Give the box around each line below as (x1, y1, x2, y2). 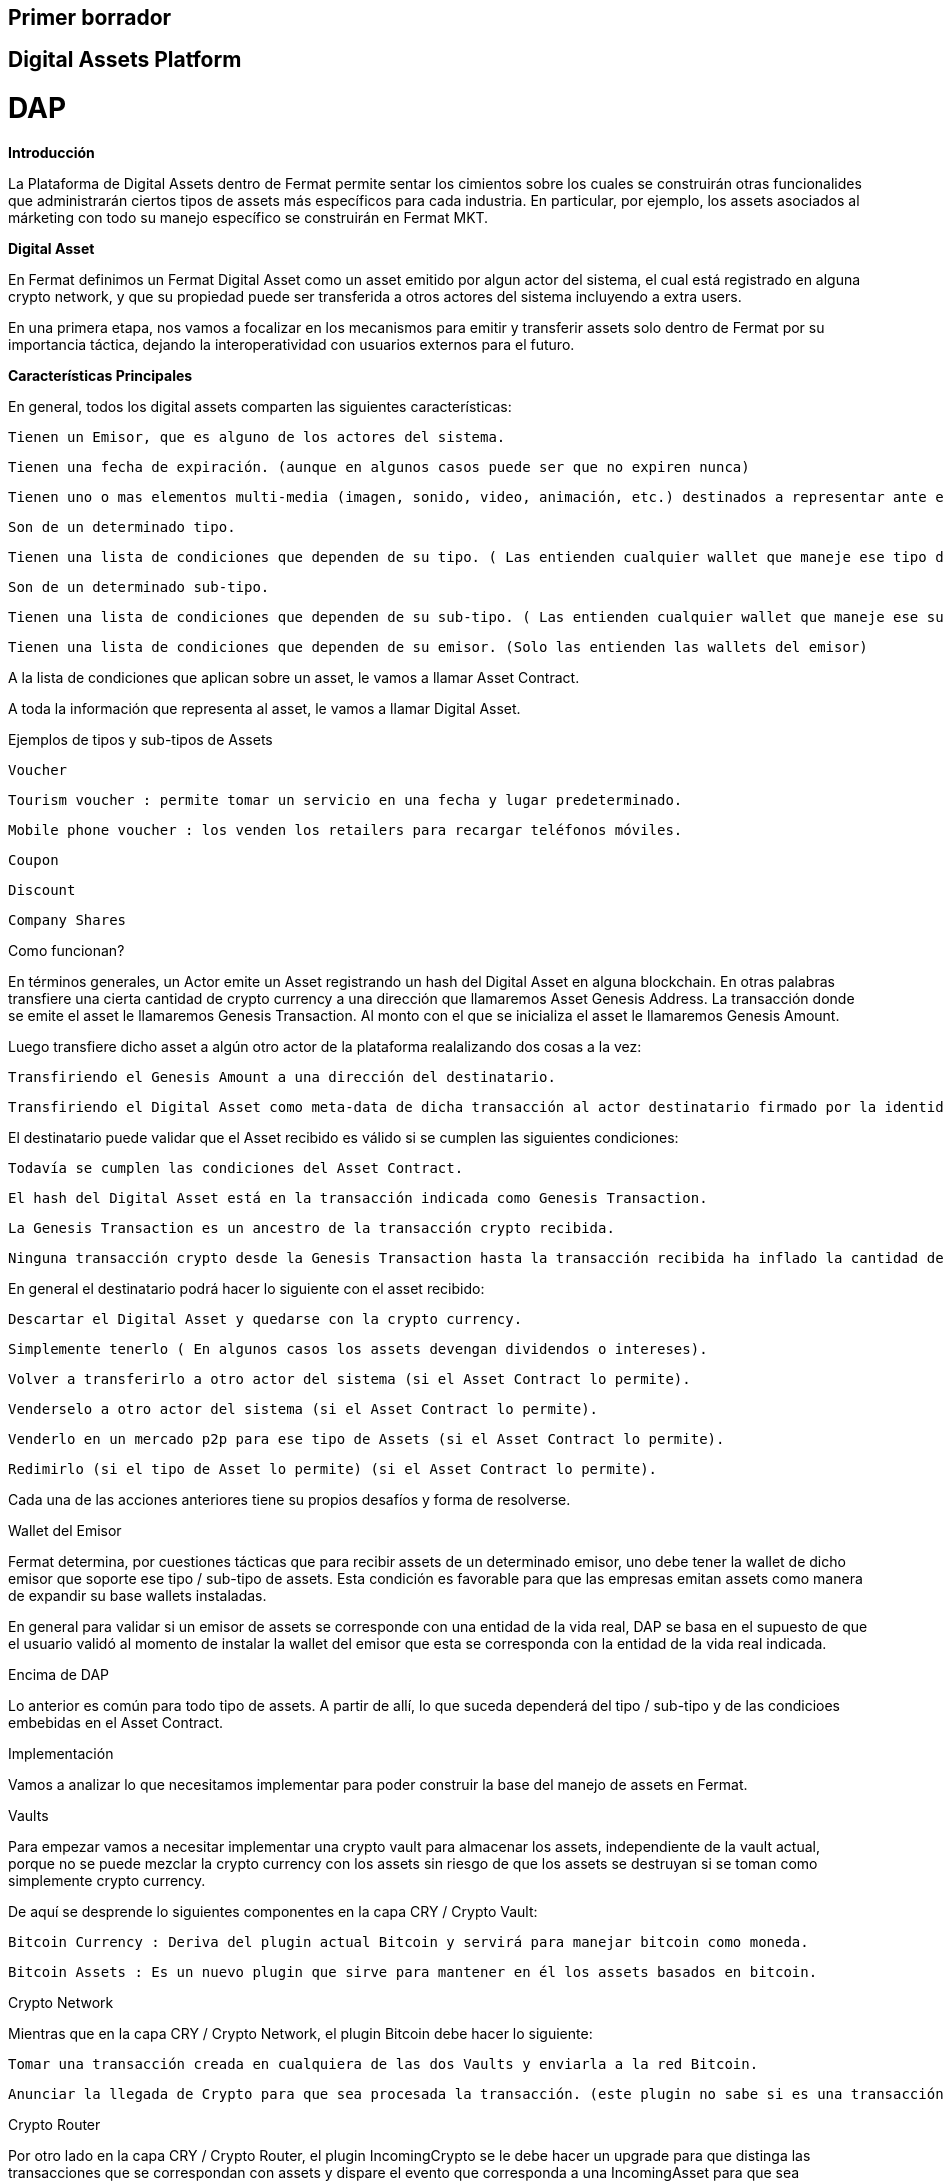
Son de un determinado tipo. (8, 518, 236, 535)
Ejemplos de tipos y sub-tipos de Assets (8, 730, 273, 748)
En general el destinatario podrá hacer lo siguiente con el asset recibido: (8, 1279, 485, 1297)
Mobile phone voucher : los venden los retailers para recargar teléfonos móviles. (8, 821, 683, 838)
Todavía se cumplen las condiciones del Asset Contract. (8, 1159, 464, 1176)
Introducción (8, 143, 95, 161)
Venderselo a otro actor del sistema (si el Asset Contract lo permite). (8, 1400, 599, 1417)
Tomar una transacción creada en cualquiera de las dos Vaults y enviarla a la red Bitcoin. (8, 2055, 759, 2072)
